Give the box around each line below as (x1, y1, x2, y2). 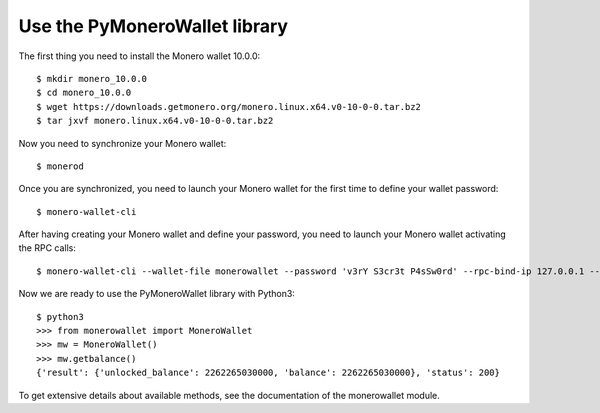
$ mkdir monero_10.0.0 (36, 73, 148, 84)
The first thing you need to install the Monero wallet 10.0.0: (18, 50, 261, 62)
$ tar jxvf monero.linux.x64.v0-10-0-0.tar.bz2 (36, 115, 274, 127)
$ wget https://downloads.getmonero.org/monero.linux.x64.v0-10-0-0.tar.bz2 (36, 101, 422, 112)
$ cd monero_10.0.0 (36, 87, 132, 99)
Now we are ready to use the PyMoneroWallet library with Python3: (18, 288, 295, 300)
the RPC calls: (18, 242, 77, 254)
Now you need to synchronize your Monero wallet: (18, 137, 227, 149)
